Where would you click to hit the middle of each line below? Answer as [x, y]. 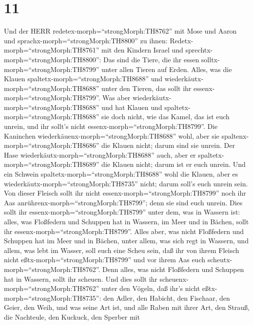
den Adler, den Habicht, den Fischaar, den [167, 298]
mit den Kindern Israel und [142, 50]
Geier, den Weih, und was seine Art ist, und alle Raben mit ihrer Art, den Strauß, [127, 307]
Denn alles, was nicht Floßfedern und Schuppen [173, 269]
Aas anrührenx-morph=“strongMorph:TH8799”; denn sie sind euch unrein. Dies [123, 202]
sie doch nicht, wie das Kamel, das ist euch [165, 117]
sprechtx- [199, 50]
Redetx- [182, 40]
